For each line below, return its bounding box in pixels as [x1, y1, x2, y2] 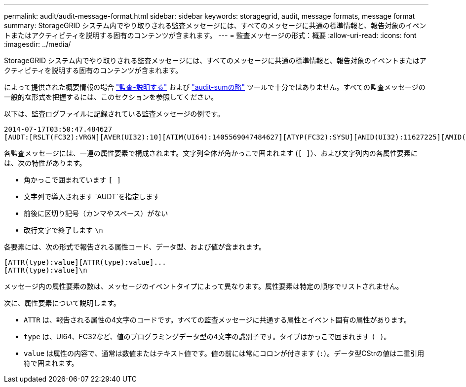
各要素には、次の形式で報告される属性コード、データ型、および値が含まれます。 [4, 243, 266, 251]
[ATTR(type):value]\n [4, 266, 87, 274]
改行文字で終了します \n [24, 226, 103, 234]
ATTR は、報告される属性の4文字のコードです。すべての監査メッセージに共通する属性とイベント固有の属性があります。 [24, 316, 411, 324]
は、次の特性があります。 [4, 159, 86, 167]
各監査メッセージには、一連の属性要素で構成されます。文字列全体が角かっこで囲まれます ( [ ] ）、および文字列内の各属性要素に [4, 149, 418, 157]
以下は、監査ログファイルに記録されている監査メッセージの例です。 [4, 109, 224, 118]
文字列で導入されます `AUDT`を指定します [24, 192, 160, 201]
